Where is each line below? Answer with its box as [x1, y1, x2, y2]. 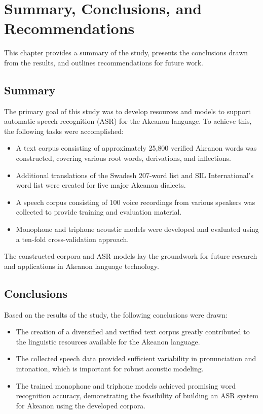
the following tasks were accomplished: [4, 125, 124, 136]
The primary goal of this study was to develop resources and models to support [4, 106, 251, 116]
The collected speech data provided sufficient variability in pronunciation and [16, 353, 256, 364]
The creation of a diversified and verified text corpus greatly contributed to [16, 326, 250, 337]
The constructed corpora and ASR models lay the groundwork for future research [4, 251, 257, 261]
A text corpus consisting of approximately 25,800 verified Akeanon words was [16, 143, 257, 153]
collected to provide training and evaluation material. [16, 206, 182, 217]
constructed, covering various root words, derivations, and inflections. [16, 153, 231, 163]
